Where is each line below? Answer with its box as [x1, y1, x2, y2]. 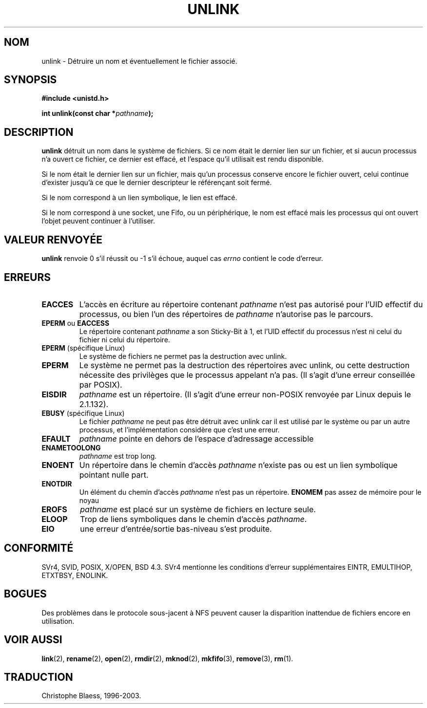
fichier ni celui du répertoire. [79, 335, 170, 344]
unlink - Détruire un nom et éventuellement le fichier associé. [41, 56, 237, 65]
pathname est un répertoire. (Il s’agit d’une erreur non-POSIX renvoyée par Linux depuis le [79, 389, 411, 399]
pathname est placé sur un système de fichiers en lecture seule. [80, 504, 316, 514]
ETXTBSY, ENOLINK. [41, 571, 108, 579]
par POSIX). [79, 379, 122, 390]
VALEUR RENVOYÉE [4, 233, 102, 246]
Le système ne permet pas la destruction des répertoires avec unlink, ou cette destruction [79, 360, 410, 370]
